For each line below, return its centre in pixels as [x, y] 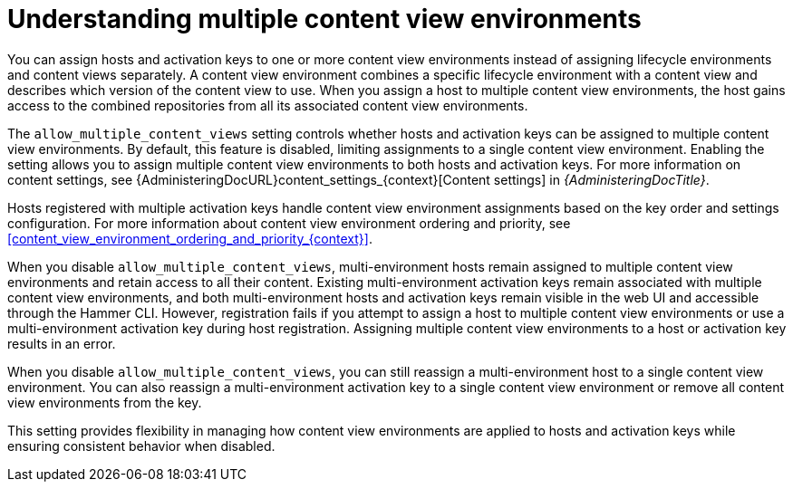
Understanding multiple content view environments [324, 19]
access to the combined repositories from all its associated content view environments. [268, 105]
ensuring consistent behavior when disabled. [141, 446]
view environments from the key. [105, 402]
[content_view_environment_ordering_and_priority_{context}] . [190, 238]
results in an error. [62, 343]
